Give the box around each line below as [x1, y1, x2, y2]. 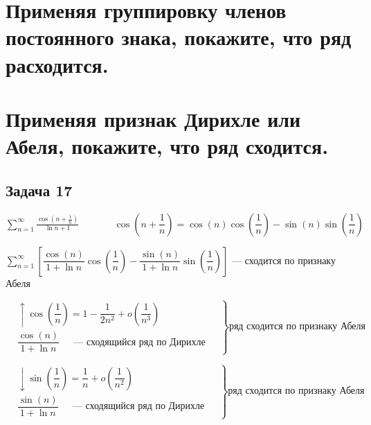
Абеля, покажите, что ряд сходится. [6, 132, 329, 160]
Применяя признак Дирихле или [6, 104, 301, 132]
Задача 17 [6, 179, 73, 200]
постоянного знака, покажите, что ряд [6, 23, 352, 51]
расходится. [6, 50, 109, 78]
